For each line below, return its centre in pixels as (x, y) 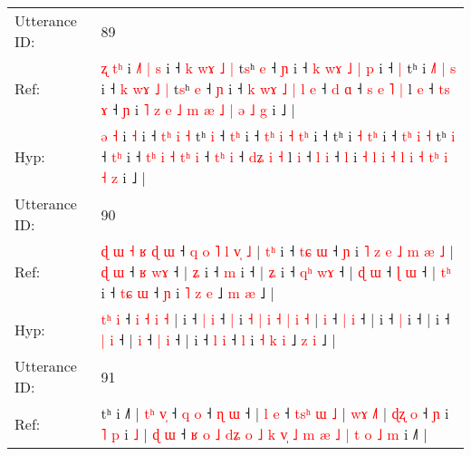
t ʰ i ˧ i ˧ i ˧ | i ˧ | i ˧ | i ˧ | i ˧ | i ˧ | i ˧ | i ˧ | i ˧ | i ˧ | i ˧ (275, 319)
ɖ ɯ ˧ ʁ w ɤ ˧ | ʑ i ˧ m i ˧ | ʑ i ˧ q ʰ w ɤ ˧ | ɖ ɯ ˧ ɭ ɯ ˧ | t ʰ (276, 272)
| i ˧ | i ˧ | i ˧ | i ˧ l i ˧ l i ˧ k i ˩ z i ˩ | (218, 340)
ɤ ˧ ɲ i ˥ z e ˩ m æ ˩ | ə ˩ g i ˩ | (198, 109)
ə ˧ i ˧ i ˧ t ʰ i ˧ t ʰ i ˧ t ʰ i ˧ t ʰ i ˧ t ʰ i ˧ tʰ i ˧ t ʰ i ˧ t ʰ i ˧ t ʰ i (278, 136)
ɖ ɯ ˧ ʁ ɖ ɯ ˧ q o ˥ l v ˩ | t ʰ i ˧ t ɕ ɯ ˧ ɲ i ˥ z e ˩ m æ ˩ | (277, 251)
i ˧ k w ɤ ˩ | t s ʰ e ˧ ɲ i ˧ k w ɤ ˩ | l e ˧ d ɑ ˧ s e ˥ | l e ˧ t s (275, 88)
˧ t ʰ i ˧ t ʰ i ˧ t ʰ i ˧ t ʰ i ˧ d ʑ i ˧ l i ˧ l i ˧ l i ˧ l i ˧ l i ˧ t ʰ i (274, 156)
